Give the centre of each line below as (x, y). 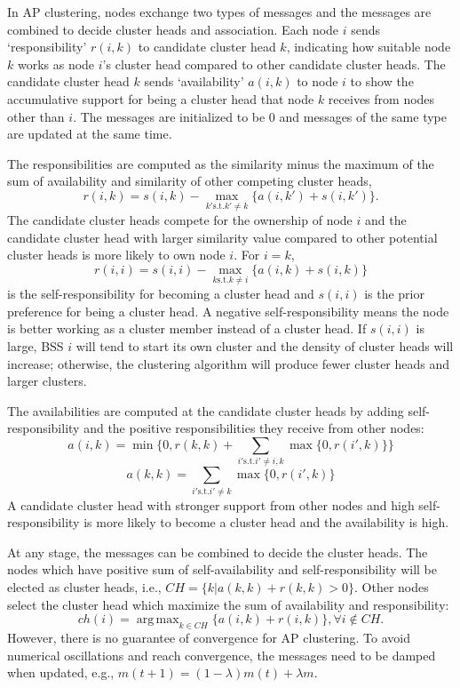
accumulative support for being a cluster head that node (161, 98)
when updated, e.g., (61, 672)
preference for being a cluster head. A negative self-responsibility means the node (228, 311)
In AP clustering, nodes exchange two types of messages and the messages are (219, 12)
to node (317, 81)
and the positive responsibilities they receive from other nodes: (254, 428)
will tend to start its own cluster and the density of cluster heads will (265, 345)
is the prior (394, 294)
